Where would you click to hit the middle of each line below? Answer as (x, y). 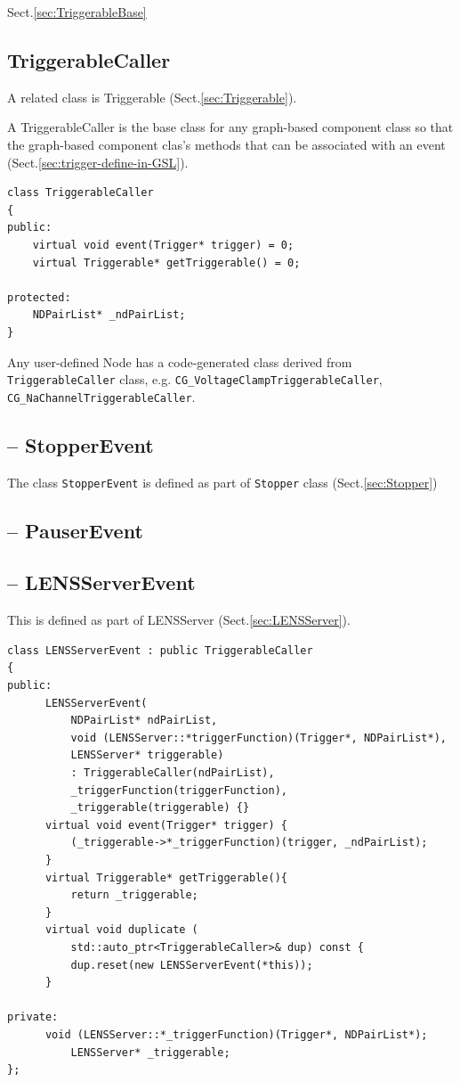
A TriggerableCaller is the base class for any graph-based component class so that (230, 127)
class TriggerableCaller (81, 193)
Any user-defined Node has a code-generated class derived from (180, 361)
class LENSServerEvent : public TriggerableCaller (160, 650)
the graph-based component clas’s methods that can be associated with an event (226, 144)
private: (33, 1017)
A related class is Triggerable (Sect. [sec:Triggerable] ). (152, 97)
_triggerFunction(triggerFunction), (179, 790)
